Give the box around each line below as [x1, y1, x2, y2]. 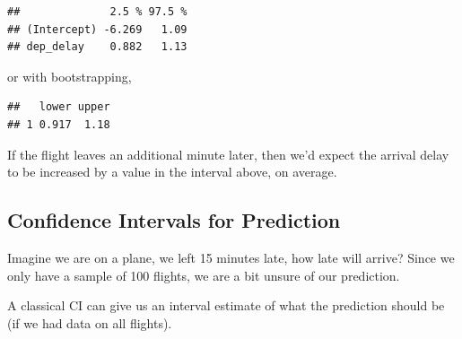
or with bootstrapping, [7, 66, 132, 85]
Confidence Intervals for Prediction [7, 206, 341, 234]
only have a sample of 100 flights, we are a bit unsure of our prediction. [7, 265, 400, 284]
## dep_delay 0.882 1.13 [7, 40, 187, 54]
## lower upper [7, 100, 110, 114]
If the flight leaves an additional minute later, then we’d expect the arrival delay [7, 144, 449, 163]
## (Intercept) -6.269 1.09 [7, 22, 187, 36]
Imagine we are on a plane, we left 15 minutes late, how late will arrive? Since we [7, 248, 455, 266]
